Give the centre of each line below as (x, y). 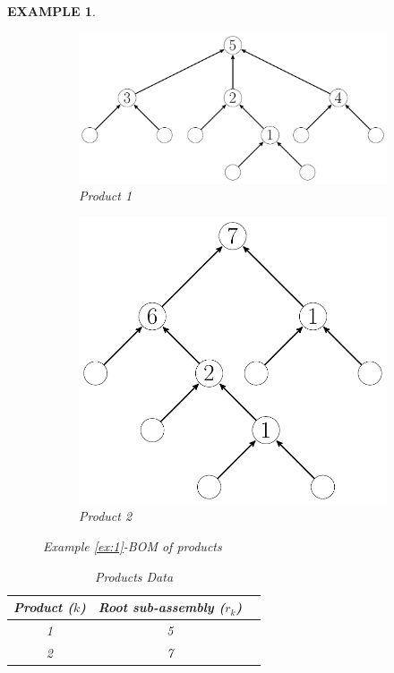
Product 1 (106, 196)
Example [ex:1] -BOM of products (133, 545)
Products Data (134, 576)
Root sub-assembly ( (162, 607)
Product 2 (106, 516)
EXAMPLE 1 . (51, 11)
